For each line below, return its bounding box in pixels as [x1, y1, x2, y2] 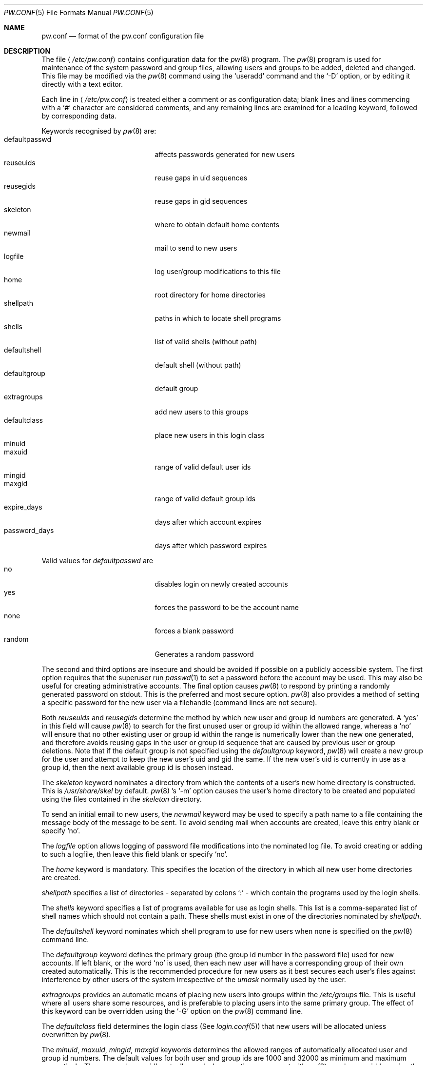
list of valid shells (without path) [155, 337, 257, 346]
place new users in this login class [155, 431, 265, 439]
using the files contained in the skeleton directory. [41, 795, 202, 803]
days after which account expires [155, 518, 262, 526]
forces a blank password [155, 627, 234, 635]
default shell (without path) [155, 361, 241, 369]
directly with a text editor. [41, 80, 123, 88]
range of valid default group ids [155, 494, 256, 503]
